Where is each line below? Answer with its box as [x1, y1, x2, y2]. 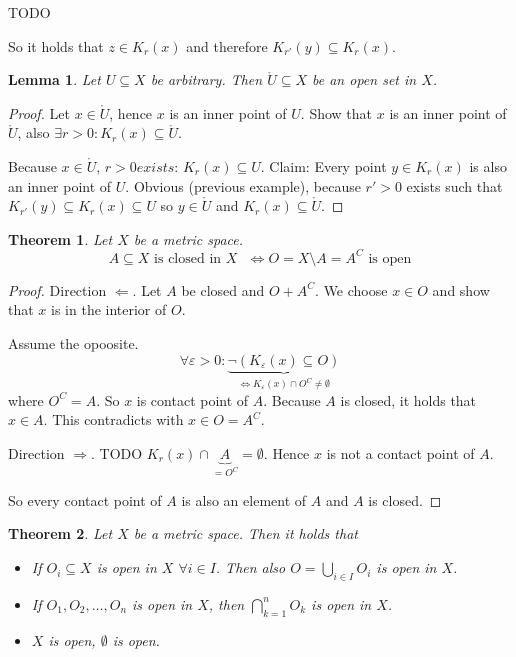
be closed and [181, 279, 265, 300]
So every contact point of [8, 489, 162, 510]
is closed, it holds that [340, 389, 477, 410]
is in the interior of [51, 299, 167, 320]
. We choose [315, 279, 388, 300]
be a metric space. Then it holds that [133, 523, 358, 544]
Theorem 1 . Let [8, 228, 113, 249]
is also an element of [181, 489, 307, 510]
